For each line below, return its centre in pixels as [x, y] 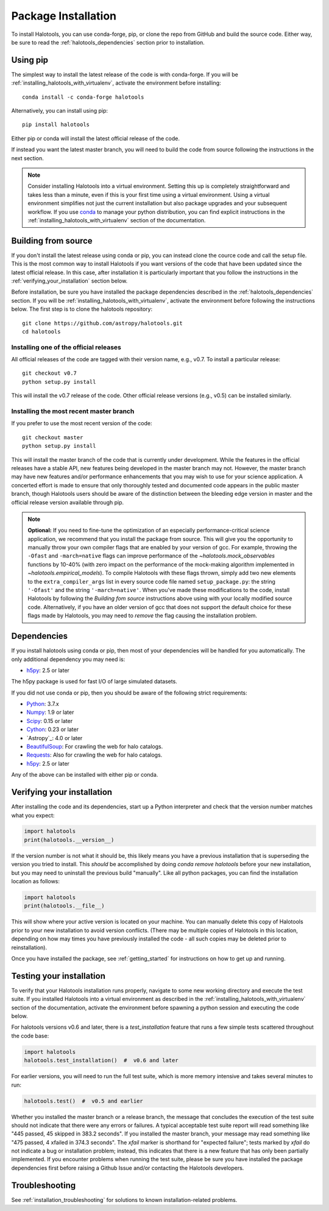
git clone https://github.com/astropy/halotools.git [102, 323]
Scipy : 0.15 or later [50, 721]
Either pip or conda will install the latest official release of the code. [95, 138]
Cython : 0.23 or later [53, 729]
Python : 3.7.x [43, 704]
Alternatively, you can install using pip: [60, 111]
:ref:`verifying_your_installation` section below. [69, 281]
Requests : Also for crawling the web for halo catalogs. [94, 755]
